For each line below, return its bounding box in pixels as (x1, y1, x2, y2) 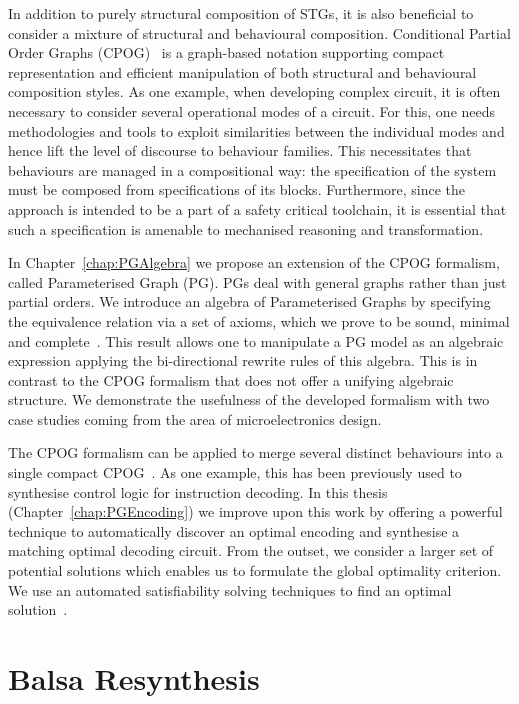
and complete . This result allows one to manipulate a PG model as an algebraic (8, 330, 504, 351)
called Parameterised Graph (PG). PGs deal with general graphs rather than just (8, 271, 507, 292)
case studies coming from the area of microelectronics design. (8, 408, 382, 429)
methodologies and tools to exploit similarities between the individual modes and (8, 120, 505, 141)
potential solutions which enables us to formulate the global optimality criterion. (8, 560, 502, 581)
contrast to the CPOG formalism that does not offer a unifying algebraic (8, 369, 454, 390)
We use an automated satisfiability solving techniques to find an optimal (8, 579, 452, 600)
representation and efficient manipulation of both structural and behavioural (8, 61, 477, 82)
